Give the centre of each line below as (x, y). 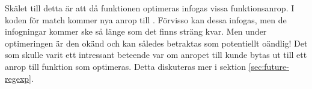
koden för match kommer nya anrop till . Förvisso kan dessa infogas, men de (146, 19)
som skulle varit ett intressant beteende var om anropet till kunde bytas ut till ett (156, 55)
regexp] (18, 78)
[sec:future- (269, 66)
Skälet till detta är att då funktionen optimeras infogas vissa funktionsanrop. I (150, 8)
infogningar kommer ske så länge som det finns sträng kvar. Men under (136, 31)
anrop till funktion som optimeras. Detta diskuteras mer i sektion (125, 66)
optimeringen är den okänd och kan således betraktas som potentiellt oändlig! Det (156, 43)
